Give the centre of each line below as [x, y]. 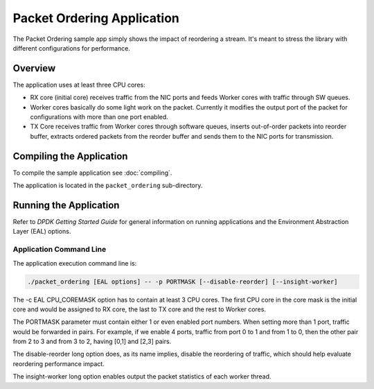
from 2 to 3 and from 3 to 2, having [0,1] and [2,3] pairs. [92, 342]
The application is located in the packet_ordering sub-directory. [108, 185]
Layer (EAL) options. [42, 232]
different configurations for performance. [72, 48]
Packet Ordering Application [96, 18]
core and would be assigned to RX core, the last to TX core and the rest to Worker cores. [140, 309]
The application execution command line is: [75, 263]
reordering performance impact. [59, 363]
